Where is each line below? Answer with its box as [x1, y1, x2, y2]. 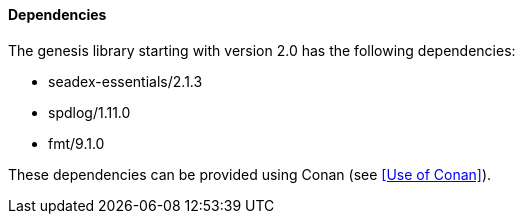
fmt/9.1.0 [48, 134, 105, 152]
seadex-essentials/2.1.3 [48, 72, 203, 90]
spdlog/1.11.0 [48, 103, 131, 121]
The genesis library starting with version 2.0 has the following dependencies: [8, 41, 516, 59]
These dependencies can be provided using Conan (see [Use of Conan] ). [8, 165, 492, 183]
